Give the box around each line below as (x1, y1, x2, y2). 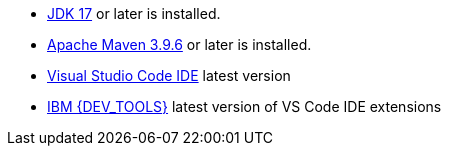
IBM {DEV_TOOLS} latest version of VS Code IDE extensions (47, 98, 442, 115)
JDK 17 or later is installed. (47, 5, 221, 22)
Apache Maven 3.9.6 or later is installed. (47, 36, 312, 53)
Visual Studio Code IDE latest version (47, 67, 291, 84)
